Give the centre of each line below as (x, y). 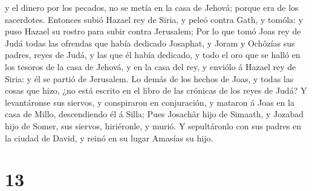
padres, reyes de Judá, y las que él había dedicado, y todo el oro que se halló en (153, 55)
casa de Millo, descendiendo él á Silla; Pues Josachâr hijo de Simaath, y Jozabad (154, 114)
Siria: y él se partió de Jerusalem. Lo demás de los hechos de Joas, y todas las (149, 78)
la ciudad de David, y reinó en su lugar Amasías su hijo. (109, 138)
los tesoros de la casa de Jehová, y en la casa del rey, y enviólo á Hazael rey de (151, 66)
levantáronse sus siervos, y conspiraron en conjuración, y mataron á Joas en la (150, 102)
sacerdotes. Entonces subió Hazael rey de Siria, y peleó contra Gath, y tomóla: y (154, 19)
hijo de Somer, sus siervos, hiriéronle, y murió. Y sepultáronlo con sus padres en (153, 125)
